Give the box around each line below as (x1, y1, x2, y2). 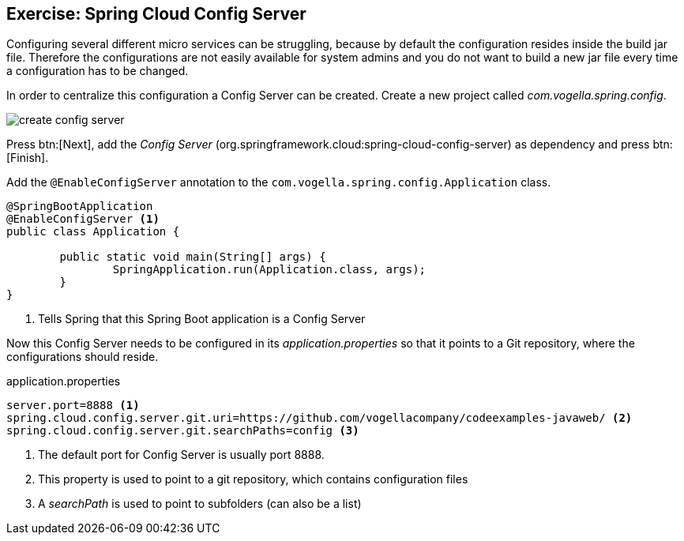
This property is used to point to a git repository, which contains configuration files (38, 472, 468, 487)
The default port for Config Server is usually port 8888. (38, 448, 325, 462)
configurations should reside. (6, 350, 159, 364)
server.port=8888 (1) (6, 399, 140, 412)
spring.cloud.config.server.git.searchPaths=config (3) (6, 424, 359, 438)
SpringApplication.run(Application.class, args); (112, 263, 427, 276)
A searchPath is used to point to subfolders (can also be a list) (38, 497, 362, 511)
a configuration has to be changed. (6, 64, 189, 78)
